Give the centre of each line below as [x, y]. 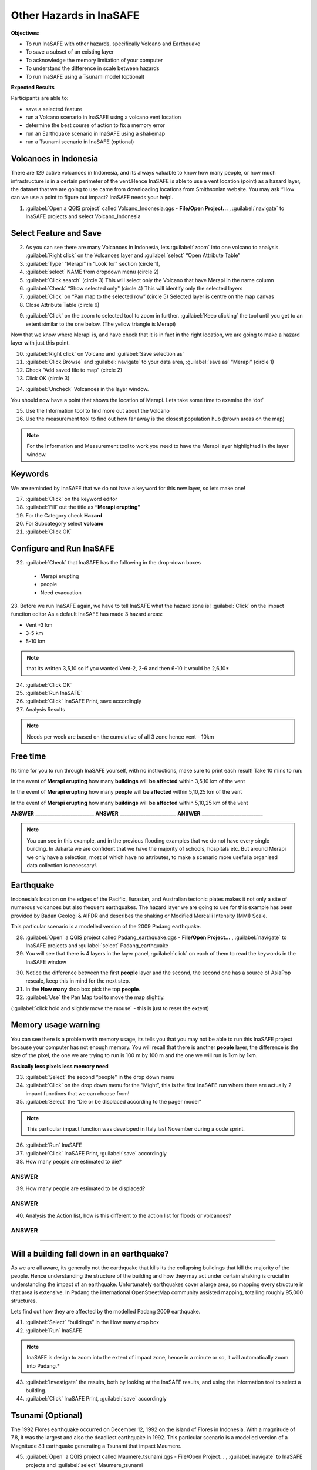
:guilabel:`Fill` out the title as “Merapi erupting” [83, 507]
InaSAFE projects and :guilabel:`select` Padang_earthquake [97, 945]
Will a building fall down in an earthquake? [90, 1253]
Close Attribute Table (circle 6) [63, 305]
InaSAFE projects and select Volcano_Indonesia [83, 216]
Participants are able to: [40, 98]
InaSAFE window [46, 962]
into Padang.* [43, 1366]
